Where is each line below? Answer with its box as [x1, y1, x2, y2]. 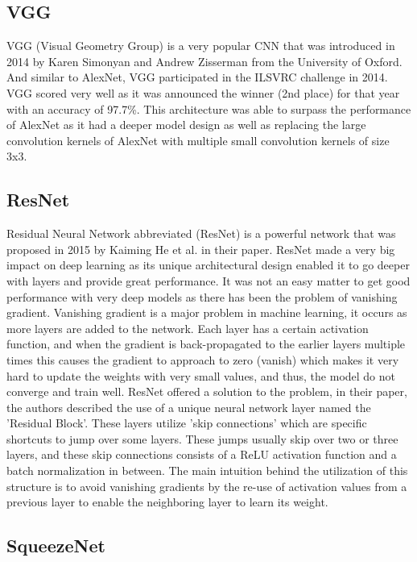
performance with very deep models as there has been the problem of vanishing [6, 288, 398, 305]
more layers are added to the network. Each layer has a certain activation [6, 319, 369, 336]
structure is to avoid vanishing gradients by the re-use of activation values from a [6, 477, 407, 494]
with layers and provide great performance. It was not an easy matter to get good [6, 272, 411, 289]
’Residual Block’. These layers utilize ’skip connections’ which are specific [6, 414, 367, 431]
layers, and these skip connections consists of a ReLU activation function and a [6, 446, 397, 463]
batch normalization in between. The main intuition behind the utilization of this [6, 462, 408, 479]
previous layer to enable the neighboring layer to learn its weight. [6, 493, 328, 510]
